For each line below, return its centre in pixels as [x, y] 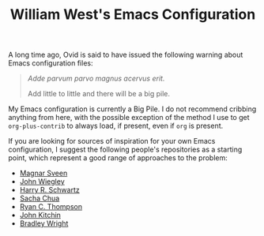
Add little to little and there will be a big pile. [99, 94]
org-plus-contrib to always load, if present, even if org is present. [116, 126]
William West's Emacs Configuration [133, 15]
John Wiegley [42, 182]
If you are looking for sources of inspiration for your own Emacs [112, 141]
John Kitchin [40, 215]
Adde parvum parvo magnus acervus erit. [96, 79]
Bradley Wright [44, 223]
